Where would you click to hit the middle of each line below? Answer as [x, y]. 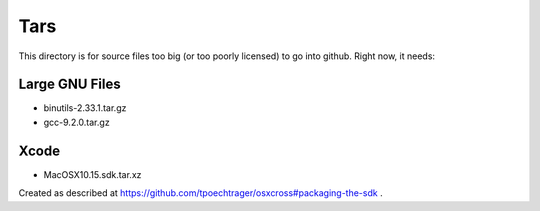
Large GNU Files [69, 84]
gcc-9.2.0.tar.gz [76, 122]
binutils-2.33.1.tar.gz [85, 108]
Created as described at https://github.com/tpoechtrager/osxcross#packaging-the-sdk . [201, 193]
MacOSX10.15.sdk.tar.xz [92, 174]
